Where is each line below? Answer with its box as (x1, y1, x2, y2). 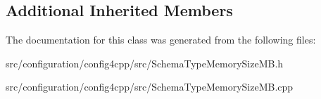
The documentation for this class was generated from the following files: (6, 32, 316, 47)
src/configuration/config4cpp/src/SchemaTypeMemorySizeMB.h (6, 55, 284, 70)
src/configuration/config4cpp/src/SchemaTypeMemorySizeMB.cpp (6, 79, 294, 94)
